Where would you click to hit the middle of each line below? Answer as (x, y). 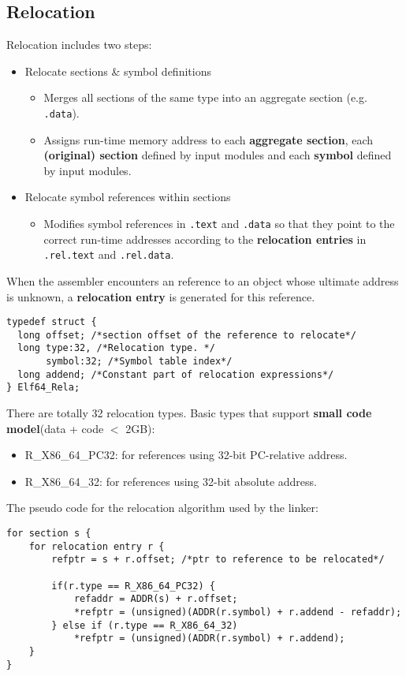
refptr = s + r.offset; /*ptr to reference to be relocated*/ (218, 560)
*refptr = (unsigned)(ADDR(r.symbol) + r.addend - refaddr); (238, 612)
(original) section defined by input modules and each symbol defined (218, 155)
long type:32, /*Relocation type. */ (116, 348)
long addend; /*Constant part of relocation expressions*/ (176, 374)
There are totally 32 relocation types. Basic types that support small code (189, 413)
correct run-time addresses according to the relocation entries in (205, 239)
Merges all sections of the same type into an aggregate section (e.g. (205, 97)
